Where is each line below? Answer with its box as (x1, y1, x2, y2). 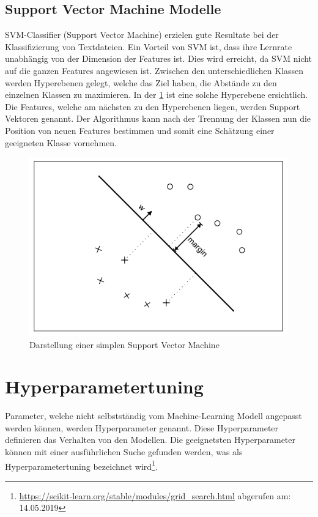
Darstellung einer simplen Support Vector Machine (29, 338, 220, 351)
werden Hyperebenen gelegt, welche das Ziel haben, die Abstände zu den (5, 76, 277, 89)
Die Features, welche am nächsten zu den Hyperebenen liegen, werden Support (5, 100, 300, 113)
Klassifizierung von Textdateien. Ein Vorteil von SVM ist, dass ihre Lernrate (5, 40, 292, 53)
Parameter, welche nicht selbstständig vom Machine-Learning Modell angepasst (5, 409, 302, 422)
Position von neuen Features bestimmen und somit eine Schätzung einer (5, 124, 275, 136)
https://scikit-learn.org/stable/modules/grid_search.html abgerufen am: (19, 489, 291, 502)
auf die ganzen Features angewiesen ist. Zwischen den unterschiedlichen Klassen (5, 64, 304, 76)
